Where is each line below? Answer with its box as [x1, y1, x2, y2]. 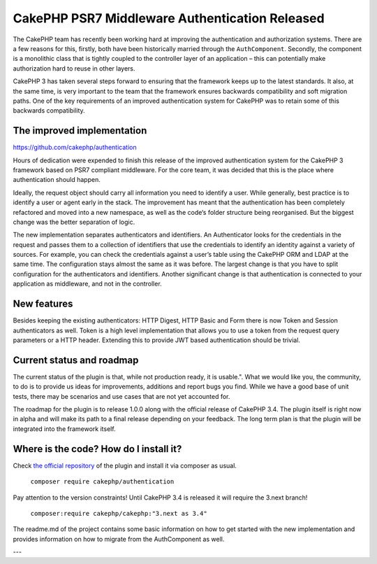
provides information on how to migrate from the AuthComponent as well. [13, 535, 225, 543]
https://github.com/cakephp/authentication [13, 143, 137, 152]
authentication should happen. [13, 176, 101, 184]
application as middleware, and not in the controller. [13, 280, 162, 288]
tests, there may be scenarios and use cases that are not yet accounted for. [13, 392, 230, 400]
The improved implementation [13, 125, 147, 136]
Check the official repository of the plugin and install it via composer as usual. [13, 461, 237, 470]
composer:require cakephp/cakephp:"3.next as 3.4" [30, 509, 207, 517]
